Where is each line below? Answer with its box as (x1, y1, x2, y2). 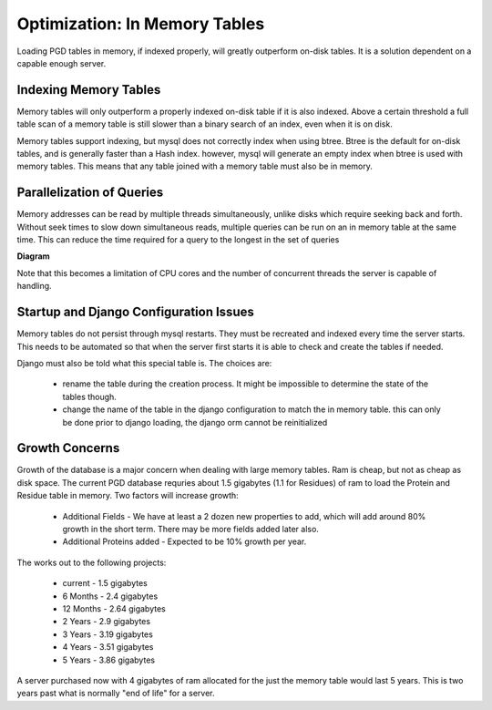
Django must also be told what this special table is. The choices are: (16, 357, 272, 368)
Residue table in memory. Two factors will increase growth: (16, 490, 239, 501)
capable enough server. (16, 57, 107, 68)
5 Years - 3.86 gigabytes (62, 654, 155, 665)
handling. (16, 281, 52, 292)
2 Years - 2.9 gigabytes (62, 616, 150, 627)
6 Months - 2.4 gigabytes (62, 591, 159, 602)
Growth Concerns (16, 440, 120, 456)
